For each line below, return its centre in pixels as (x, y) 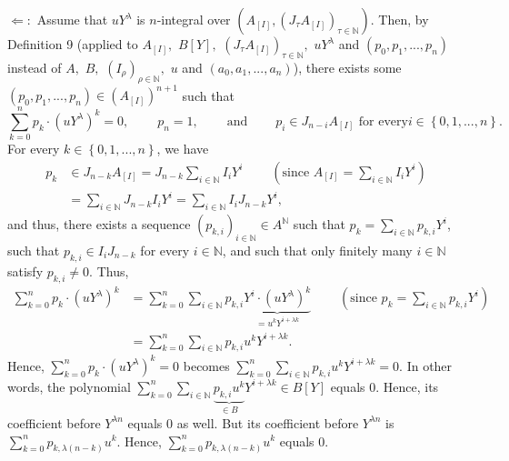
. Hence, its (407, 386)
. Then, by (399, 19)
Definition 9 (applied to (73, 44)
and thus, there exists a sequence (99, 224)
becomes (206, 365)
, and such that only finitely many (317, 250)
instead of (35, 67)
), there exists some (347, 67)
